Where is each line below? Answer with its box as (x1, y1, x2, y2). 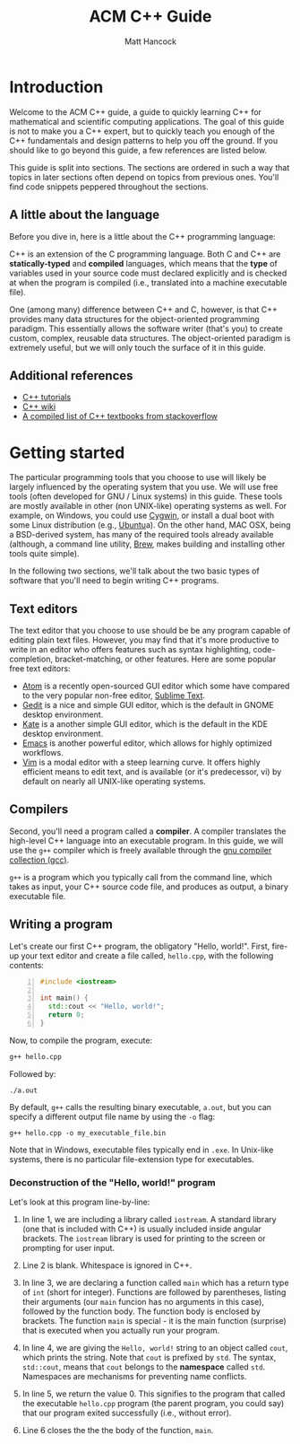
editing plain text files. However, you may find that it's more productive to (9, 634, 279, 645)
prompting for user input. (21, 1243, 115, 1254)
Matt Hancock (124, 36, 177, 47)
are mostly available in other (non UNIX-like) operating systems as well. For (9, 501, 287, 512)
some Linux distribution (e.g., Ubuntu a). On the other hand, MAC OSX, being (9, 520, 291, 530)
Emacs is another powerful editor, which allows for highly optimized (21, 738, 272, 748)
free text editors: (9, 663, 71, 674)
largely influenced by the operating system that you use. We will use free (9, 482, 279, 493)
